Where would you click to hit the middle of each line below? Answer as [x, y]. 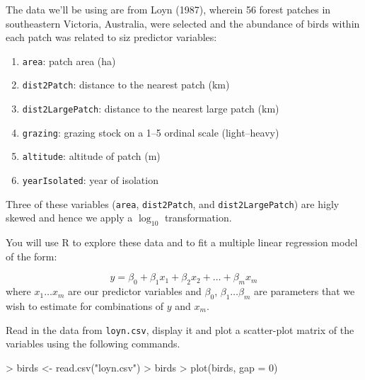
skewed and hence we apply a [69, 218]
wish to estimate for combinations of [85, 305]
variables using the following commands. [93, 344]
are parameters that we [305, 291]
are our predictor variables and [134, 291]
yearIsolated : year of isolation [90, 180]
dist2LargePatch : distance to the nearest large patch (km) [151, 109]
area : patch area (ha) [69, 61]
